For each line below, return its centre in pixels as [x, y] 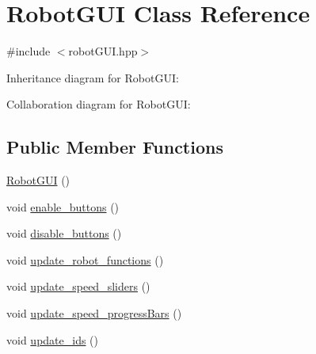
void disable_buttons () [64, 233]
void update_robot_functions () [85, 259]
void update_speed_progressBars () [94, 313]
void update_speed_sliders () [78, 286]
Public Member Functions [115, 147]
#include [29, 51]
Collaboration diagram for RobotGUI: [99, 104]
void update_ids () [53, 339]
